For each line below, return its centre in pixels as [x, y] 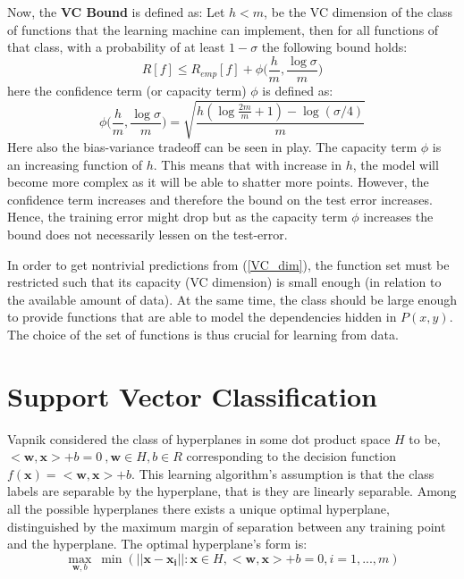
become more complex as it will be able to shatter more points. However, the [218, 182]
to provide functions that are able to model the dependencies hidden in [202, 317]
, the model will [396, 164]
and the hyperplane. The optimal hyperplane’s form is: [157, 544]
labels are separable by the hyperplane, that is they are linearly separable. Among [232, 491]
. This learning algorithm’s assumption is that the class [283, 473]
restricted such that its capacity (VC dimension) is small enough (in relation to [224, 282]
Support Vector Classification [192, 395]
